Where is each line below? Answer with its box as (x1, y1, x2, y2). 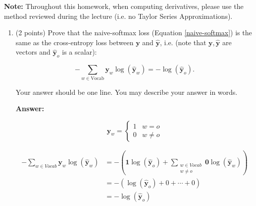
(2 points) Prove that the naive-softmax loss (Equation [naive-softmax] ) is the (15, 27, 252, 38)
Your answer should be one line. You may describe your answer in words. (15, 86, 238, 97)
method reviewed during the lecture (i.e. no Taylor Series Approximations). (4, 10, 233, 21)
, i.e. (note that (160, 37, 206, 47)
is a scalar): (62, 47, 97, 57)
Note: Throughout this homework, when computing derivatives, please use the (4, 1, 244, 11)
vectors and (15, 47, 51, 57)
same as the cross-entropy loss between (15, 37, 134, 47)
